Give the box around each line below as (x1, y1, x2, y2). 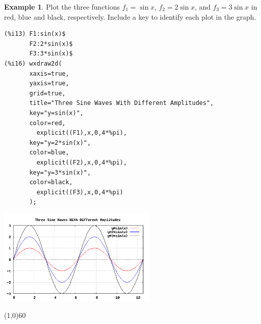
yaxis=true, (29, 80, 69, 87)
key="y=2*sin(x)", (29, 139, 91, 146)
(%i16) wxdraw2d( (4, 60, 62, 67)
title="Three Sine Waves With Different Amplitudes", (29, 99, 214, 107)
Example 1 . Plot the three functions (4, 2, 120, 12)
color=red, (29, 119, 66, 127)
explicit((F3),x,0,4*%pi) (36, 188, 124, 196)
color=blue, (29, 149, 69, 156)
